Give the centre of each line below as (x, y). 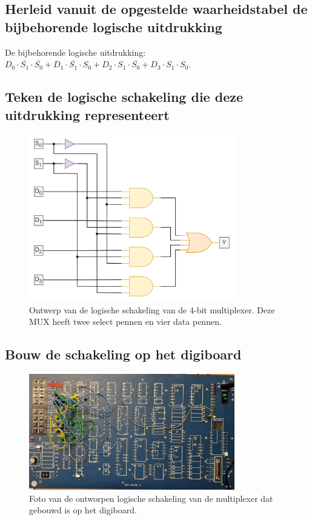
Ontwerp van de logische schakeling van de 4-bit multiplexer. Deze (152, 309)
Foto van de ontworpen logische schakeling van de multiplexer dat (151, 498)
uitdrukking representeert (87, 114)
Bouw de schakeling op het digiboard (123, 354)
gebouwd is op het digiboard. (83, 510)
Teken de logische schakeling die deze (124, 97)
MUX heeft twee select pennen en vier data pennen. (125, 322)
